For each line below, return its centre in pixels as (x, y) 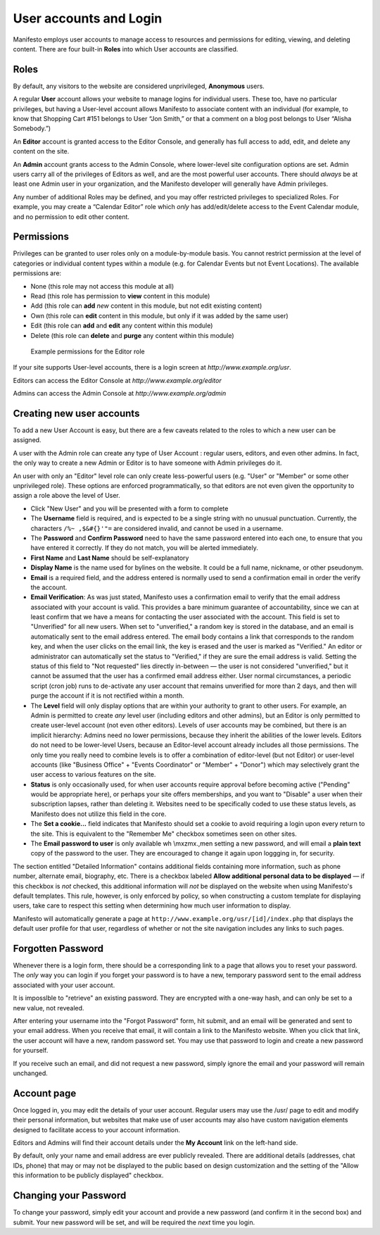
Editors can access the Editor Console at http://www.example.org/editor (117, 380)
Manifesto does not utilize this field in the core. (99, 814)
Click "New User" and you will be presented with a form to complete (129, 508)
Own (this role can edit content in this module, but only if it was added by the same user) (159, 315)
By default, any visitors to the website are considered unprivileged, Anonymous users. (139, 86)
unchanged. (31, 1073)
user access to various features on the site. (93, 775)
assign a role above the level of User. (67, 496)
